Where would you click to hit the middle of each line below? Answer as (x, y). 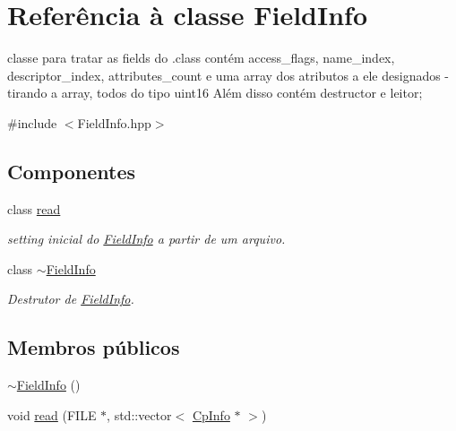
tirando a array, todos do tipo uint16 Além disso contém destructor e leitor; (215, 93)
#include (32, 122)
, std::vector (139, 414)
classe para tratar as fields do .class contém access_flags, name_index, (201, 58)
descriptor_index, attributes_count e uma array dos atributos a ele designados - (228, 75)
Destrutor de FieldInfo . (71, 299)
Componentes (72, 171)
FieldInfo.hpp (114, 122)
